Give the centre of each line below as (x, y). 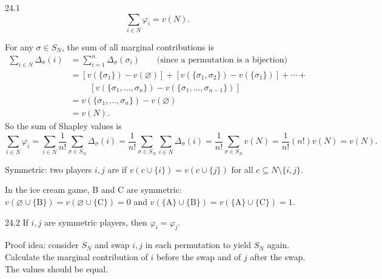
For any (19, 46)
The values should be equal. (57, 268)
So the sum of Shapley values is (63, 125)
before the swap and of (199, 256)
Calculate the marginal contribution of (76, 256)
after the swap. (278, 256)
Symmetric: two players (49, 169)
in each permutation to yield (198, 245)
